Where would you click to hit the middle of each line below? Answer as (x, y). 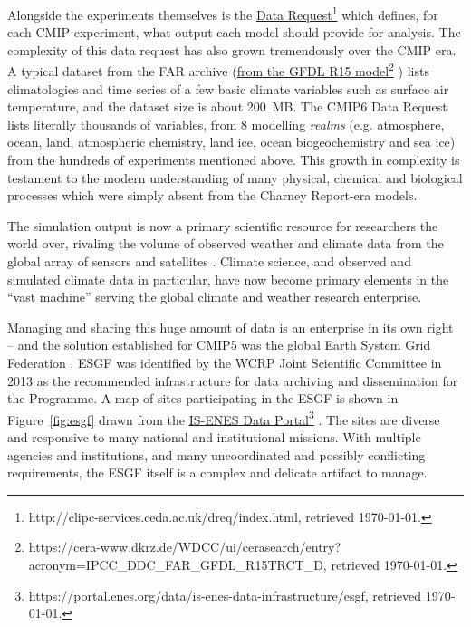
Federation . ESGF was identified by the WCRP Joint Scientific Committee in (225, 362)
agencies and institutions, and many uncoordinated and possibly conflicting (216, 454)
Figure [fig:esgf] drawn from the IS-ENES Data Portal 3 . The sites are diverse (224, 418)
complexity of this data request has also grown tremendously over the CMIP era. (232, 49)
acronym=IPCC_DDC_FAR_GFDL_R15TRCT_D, (178, 564)
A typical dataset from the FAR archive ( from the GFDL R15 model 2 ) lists (218, 70)
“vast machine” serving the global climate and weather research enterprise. (215, 297)
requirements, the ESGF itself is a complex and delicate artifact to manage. (217, 473)
